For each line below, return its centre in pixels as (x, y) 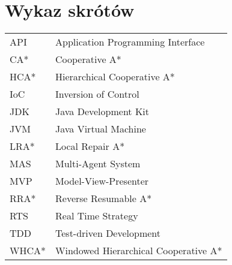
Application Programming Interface (130, 42)
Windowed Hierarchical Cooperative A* (139, 251)
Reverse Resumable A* (104, 198)
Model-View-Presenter (102, 181)
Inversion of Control (97, 94)
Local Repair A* (90, 146)
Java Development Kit (102, 112)
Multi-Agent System (98, 164)
